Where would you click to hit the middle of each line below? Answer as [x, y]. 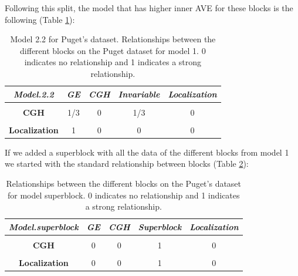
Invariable [139, 94]
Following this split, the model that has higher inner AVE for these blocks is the [149, 8]
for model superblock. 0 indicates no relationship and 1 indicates [123, 195]
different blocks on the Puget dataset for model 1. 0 [113, 50]
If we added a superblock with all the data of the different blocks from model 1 [147, 152]
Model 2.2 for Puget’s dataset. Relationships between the [113, 39]
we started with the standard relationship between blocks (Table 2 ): [127, 164]
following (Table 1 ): [40, 19]
